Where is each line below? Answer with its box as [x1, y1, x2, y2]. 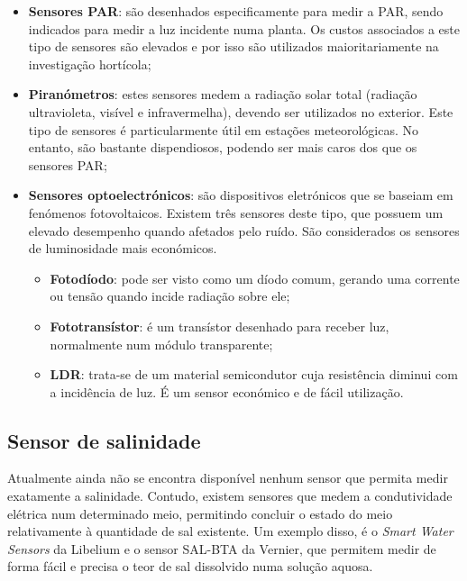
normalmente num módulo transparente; [50, 334, 273, 353]
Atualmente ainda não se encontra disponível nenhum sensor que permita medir [7, 468, 448, 487]
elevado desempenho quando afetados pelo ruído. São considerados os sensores [28, 221, 460, 240]
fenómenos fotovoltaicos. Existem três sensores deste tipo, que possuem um [28, 203, 444, 222]
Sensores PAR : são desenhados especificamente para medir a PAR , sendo [28, 2, 444, 20]
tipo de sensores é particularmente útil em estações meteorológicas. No [28, 120, 419, 139]
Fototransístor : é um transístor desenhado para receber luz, [50, 316, 389, 335]
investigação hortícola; [28, 54, 151, 73]
